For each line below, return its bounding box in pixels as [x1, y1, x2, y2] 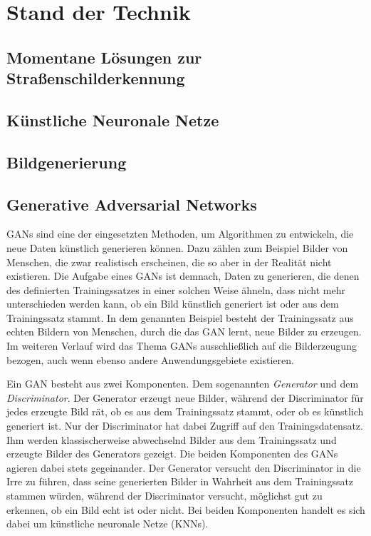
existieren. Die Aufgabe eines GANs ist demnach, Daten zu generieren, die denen [6, 268, 360, 283]
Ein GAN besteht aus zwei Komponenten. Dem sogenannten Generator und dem [6, 376, 359, 391]
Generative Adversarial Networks [6, 193, 257, 215]
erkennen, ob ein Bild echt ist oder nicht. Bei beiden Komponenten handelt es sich [6, 502, 365, 517]
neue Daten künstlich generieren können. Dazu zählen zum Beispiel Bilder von [6, 240, 348, 255]
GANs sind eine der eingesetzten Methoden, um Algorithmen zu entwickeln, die [6, 226, 354, 241]
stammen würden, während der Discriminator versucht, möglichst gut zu [6, 488, 323, 502]
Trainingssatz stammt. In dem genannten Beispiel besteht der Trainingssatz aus [6, 310, 354, 325]
